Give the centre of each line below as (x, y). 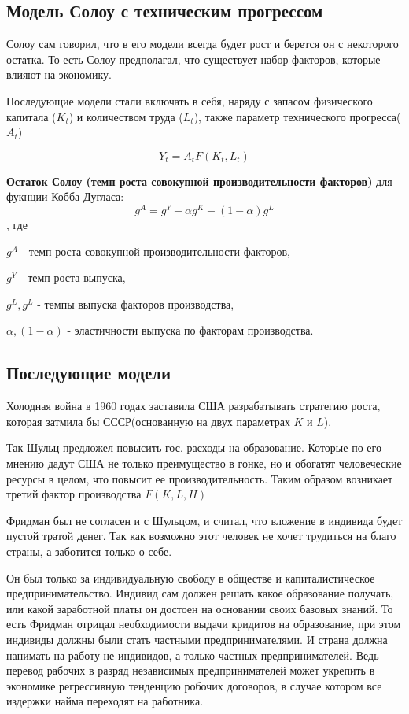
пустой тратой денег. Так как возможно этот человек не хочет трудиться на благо (201, 536)
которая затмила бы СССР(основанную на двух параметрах (148, 421)
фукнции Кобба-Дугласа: (65, 196)
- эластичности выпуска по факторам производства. (190, 330)
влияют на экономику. (59, 74)
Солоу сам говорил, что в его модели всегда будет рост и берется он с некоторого (203, 44)
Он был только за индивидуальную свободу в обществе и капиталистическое (191, 577)
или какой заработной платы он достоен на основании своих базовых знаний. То (200, 608)
